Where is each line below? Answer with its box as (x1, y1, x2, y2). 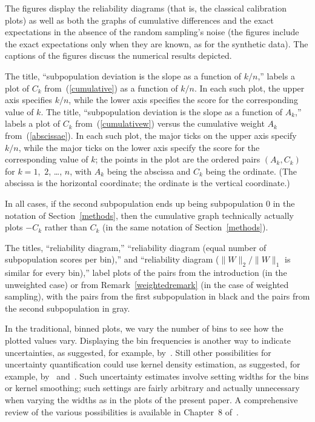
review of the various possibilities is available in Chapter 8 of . (5, 405, 239, 418)
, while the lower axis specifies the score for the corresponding (68, 93, 298, 106)
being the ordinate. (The (205, 164, 297, 177)
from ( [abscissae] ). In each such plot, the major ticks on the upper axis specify (5, 129, 297, 141)
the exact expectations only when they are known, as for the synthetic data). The (5, 37, 308, 50)
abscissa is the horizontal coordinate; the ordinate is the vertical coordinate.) (5, 176, 290, 189)
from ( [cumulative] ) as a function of (44, 81, 178, 94)
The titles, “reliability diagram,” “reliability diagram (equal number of (5, 241, 267, 253)
